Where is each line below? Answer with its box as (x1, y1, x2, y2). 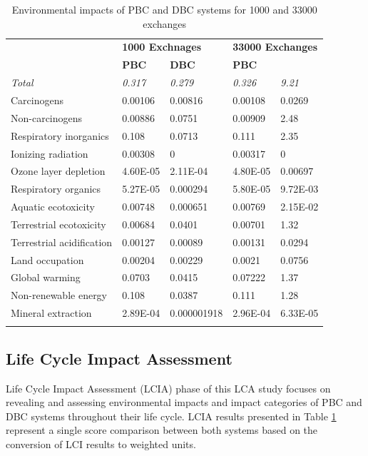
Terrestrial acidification (11, 234, 113, 249)
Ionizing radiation (11, 146, 88, 161)
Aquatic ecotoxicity (11, 199, 95, 214)
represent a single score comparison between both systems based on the (6, 422, 318, 437)
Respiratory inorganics (11, 128, 109, 143)
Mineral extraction (11, 305, 92, 320)
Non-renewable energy (11, 288, 108, 303)
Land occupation (11, 252, 84, 267)
